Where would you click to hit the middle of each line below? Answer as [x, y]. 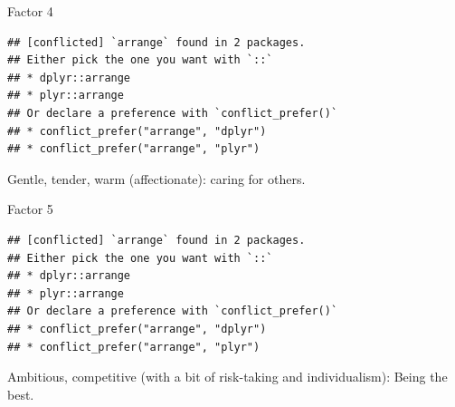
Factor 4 [30, 11]
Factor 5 [30, 209]
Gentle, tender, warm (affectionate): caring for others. [156, 178]
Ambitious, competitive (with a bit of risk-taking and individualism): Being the [227, 377]
